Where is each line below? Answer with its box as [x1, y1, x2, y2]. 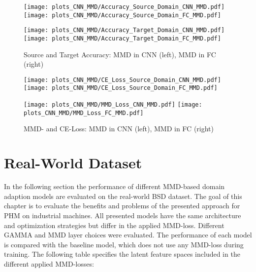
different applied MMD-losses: [4, 258, 94, 269]
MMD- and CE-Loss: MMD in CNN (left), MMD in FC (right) [24, 123, 214, 134]
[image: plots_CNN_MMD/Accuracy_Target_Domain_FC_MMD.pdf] [24, 35, 221, 42]
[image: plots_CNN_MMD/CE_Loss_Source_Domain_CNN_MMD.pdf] [24, 76, 221, 83]
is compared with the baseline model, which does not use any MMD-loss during [4, 239, 244, 249]
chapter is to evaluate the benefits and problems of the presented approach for [4, 200, 240, 211]
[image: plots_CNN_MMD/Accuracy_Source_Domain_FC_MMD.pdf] [24, 11, 221, 19]
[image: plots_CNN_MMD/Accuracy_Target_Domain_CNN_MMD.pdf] [24, 27, 225, 34]
